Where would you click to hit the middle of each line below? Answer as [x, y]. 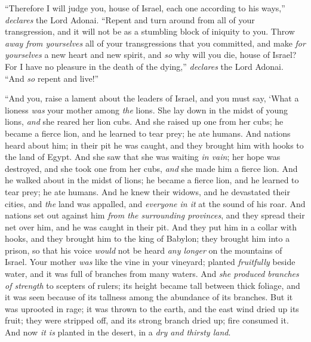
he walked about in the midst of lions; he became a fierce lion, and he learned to [152, 180]
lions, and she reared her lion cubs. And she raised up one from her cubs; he [144, 121]
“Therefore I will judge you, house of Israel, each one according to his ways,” [145, 8]
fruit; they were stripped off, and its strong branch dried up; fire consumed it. [147, 320]
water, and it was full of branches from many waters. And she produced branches [152, 274]
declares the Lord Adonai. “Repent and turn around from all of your [130, 19]
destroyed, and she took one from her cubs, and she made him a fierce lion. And [151, 168]
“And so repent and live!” [52, 78]
